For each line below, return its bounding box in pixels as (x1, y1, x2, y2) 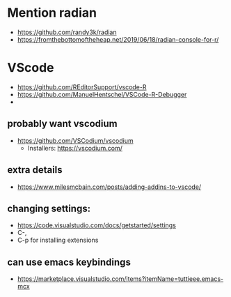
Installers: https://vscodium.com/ (27, 144, 123, 152)
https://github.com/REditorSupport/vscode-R (17, 82, 147, 91)
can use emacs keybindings (7, 256, 131, 268)
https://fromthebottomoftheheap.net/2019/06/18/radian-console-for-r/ (17, 35, 219, 43)
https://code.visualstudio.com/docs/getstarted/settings (17, 221, 176, 229)
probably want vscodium (7, 118, 118, 130)
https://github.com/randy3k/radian (17, 28, 117, 36)
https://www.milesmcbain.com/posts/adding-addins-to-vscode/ (17, 183, 202, 191)
